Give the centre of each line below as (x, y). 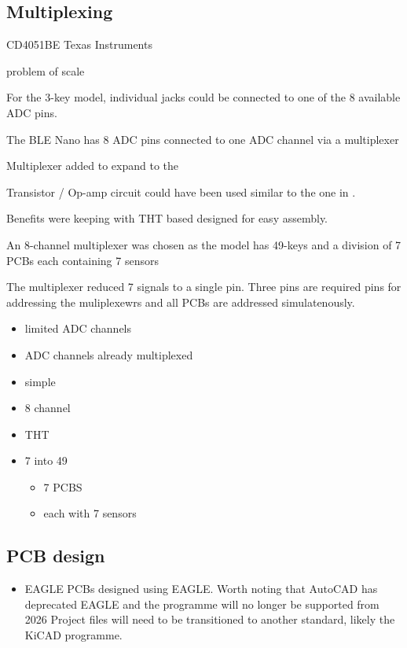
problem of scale (46, 70)
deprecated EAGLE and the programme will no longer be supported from (202, 604)
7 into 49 (46, 460)
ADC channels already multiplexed (109, 354)
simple (40, 381)
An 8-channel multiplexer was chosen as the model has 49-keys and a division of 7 (204, 244)
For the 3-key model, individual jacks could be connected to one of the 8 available (203, 97)
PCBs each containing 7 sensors (82, 260)
